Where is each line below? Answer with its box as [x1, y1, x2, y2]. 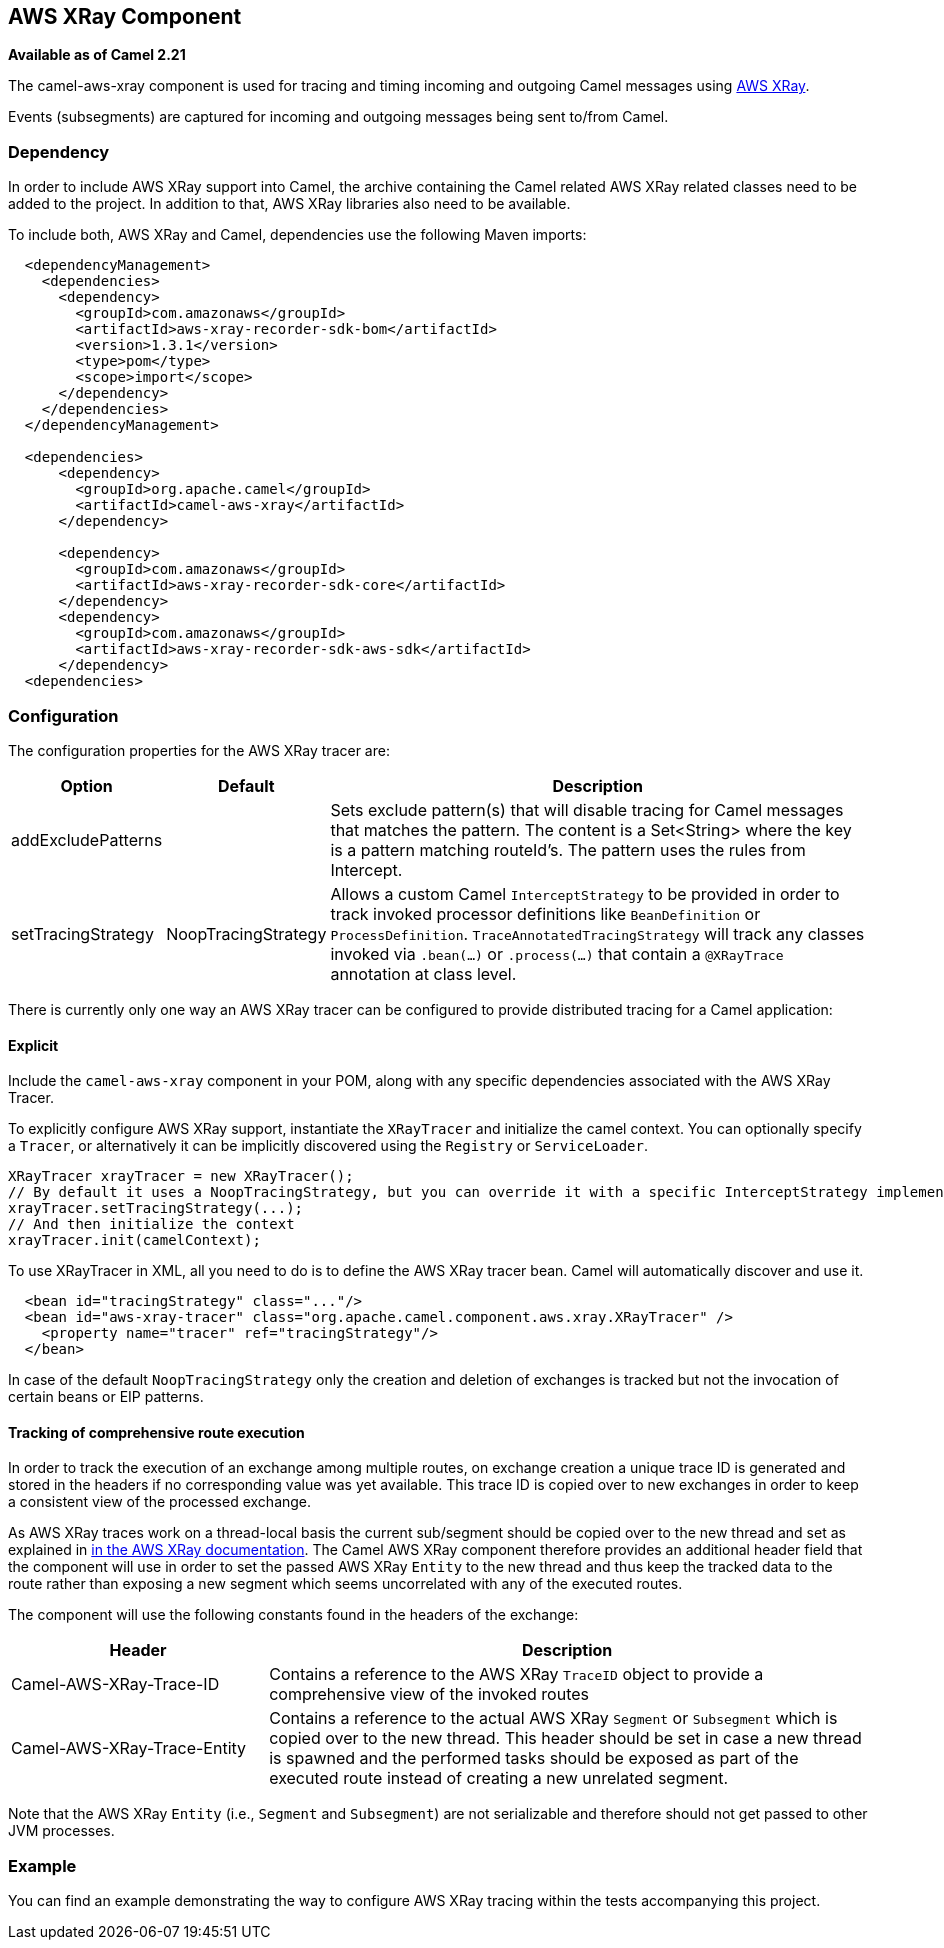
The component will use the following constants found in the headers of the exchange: [8, 1606, 579, 1624]
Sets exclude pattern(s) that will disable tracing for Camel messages [330, 799, 844, 820]
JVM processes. [8, 1822, 115, 1840]
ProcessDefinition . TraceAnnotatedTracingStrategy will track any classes [330, 923, 865, 944]
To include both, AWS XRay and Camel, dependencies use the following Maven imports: [8, 226, 587, 244]
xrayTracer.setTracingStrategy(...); [8, 1200, 304, 1217]
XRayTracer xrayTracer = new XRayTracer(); [8, 1168, 354, 1185]
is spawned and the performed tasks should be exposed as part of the [269, 1748, 799, 1769]
